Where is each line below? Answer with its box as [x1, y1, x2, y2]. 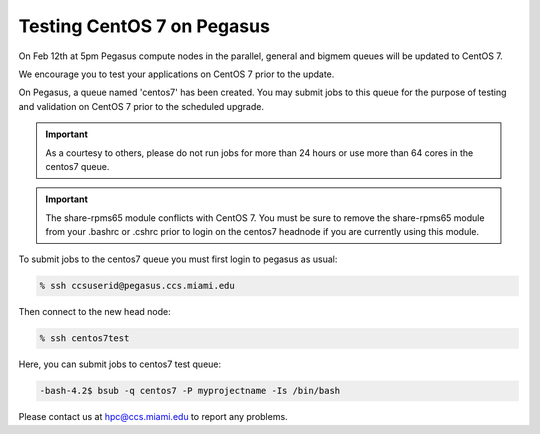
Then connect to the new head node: [18, 306, 171, 318]
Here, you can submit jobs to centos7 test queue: [18, 358, 222, 370]
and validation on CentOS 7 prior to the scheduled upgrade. [18, 100, 265, 112]
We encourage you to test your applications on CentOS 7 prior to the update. [18, 68, 335, 80]
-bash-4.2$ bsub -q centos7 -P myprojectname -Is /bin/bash [39, 385, 341, 397]
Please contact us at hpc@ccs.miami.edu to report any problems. [18, 411, 289, 423]
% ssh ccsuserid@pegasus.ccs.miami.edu [39, 280, 235, 292]
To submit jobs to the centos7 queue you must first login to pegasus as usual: [18, 253, 338, 265]
